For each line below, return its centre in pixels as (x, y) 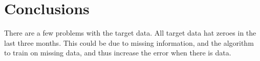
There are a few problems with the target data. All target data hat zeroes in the (130, 33)
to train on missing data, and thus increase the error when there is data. (118, 53)
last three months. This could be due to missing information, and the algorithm (129, 42)
